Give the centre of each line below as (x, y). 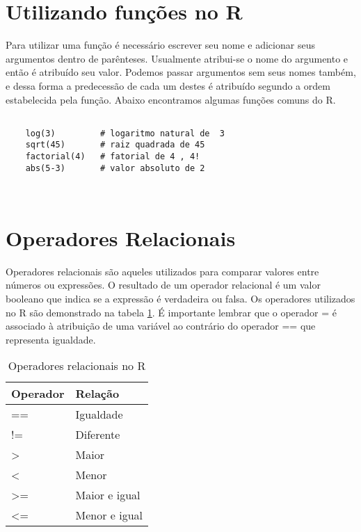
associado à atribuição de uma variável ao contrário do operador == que (161, 326)
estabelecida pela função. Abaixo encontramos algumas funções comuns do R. (171, 99)
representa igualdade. (51, 339)
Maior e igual (108, 495)
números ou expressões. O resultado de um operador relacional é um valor (163, 285)
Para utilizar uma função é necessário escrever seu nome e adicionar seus (160, 45)
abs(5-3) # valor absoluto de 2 (115, 168)
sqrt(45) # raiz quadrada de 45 (115, 145)
